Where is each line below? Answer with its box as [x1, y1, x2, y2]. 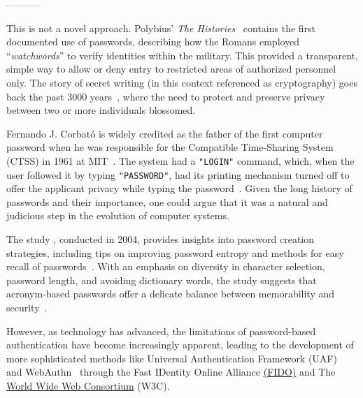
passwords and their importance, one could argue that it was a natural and [6, 194, 328, 209]
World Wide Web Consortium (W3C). [6, 378, 170, 392]
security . [6, 300, 48, 314]
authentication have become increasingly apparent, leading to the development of [6, 337, 354, 352]
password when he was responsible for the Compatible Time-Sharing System [6, 140, 334, 154]
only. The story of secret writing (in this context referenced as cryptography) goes [6, 75, 357, 89]
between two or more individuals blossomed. [6, 103, 196, 117]
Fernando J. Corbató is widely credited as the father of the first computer [6, 126, 323, 140]
